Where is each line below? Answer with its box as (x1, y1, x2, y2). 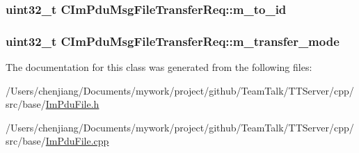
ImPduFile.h (45, 97, 99, 111)
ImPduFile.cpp (45, 134, 109, 148)
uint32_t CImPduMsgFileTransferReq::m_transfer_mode (6, 32, 340, 49)
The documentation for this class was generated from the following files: (6, 60, 312, 74)
